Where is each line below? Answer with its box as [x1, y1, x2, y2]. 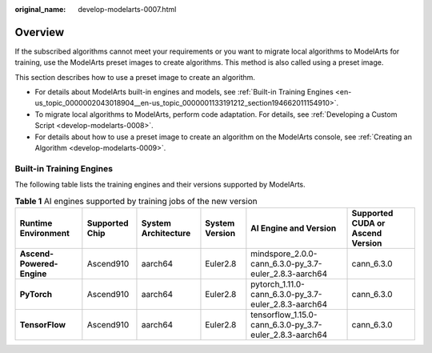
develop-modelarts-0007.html [78, 5, 177, 14]
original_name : [14, 5, 66, 14]
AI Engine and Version [250, 223, 337, 234]
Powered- [19, 258, 58, 269]
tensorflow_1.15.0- [250, 309, 318, 320]
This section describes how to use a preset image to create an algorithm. [14, 72, 256, 82]
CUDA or [351, 217, 386, 228]
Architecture [141, 227, 191, 239]
